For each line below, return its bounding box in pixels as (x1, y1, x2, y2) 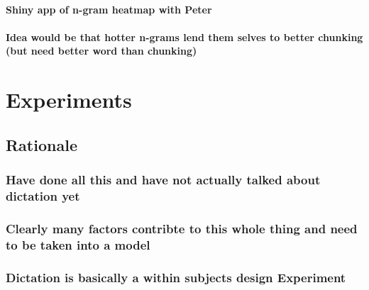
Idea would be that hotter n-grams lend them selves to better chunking (6, 29, 363, 44)
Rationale (6, 133, 77, 155)
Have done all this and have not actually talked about (6, 171, 321, 189)
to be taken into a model (6, 235, 150, 253)
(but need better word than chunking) (6, 43, 197, 58)
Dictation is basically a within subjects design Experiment (6, 268, 346, 286)
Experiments (6, 85, 132, 114)
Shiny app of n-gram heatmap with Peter (6, 1, 212, 16)
